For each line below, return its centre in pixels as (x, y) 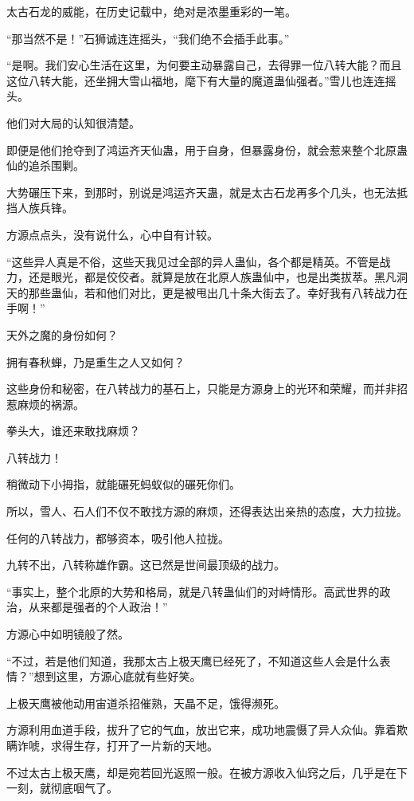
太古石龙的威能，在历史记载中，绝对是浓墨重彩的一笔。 (151, 11)
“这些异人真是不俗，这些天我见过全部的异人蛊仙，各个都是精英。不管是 (193, 261)
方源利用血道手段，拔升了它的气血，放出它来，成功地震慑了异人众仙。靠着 (201, 730)
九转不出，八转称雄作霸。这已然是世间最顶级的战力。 (146, 565)
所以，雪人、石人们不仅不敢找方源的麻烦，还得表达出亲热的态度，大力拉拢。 (207, 511)
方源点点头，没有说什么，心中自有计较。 (112, 234)
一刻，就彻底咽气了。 (62, 788)
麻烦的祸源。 (51, 404)
